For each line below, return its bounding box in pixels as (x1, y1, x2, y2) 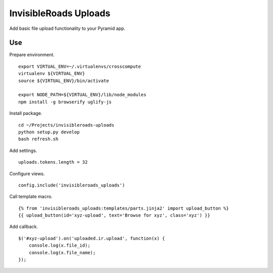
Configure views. (9, 170, 45, 177)
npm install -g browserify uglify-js (18, 99, 112, 105)
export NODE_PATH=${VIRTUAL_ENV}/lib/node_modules (18, 92, 147, 98)
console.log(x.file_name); (28, 250, 96, 255)
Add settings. (9, 147, 37, 153)
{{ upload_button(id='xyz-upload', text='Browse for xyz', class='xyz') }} (18, 213, 210, 218)
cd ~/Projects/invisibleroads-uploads (18, 122, 115, 128)
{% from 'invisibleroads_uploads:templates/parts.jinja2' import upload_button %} (18, 205, 229, 211)
